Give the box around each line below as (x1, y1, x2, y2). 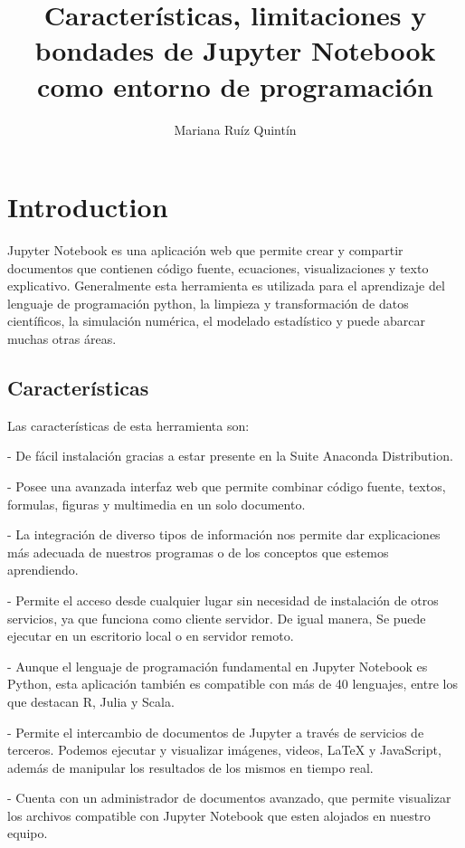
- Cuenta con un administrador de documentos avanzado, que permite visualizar (7, 788, 451, 807)
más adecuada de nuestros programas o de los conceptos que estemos (7, 542, 389, 561)
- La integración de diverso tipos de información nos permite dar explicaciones (7, 525, 441, 544)
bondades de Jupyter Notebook (34, 32, 436, 69)
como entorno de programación (37, 67, 433, 104)
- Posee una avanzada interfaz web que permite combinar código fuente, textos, (7, 476, 446, 495)
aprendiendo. (7, 560, 79, 579)
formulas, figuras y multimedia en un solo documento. (7, 494, 306, 513)
